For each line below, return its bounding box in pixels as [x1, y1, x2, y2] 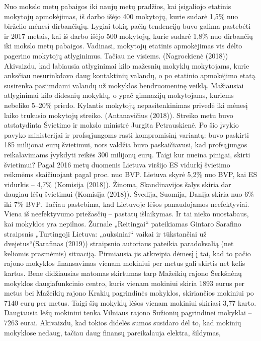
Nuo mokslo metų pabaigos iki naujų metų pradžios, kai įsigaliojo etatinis [4, 1, 231, 11]
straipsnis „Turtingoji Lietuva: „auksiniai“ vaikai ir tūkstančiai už [4, 228, 207, 239]
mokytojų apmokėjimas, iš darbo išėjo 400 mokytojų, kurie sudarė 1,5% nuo [4, 11, 238, 21]
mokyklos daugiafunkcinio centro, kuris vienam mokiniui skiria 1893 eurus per [4, 277, 245, 288]
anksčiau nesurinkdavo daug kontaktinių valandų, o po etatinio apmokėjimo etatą [4, 70, 255, 81]
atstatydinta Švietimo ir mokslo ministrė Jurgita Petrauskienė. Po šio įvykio [4, 120, 239, 130]
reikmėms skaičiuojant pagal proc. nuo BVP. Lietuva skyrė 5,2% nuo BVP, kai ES [4, 169, 257, 180]
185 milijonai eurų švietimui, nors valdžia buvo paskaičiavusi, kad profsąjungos [4, 139, 247, 150]
